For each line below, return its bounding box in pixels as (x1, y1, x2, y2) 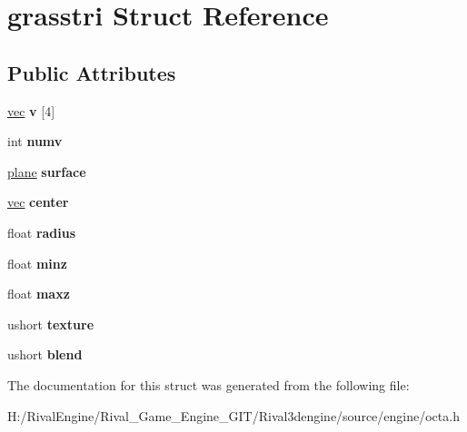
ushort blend (7, 345, 83, 364)
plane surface (7, 162, 86, 181)
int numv (7, 132, 63, 151)
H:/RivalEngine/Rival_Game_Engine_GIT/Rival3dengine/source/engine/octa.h (7, 406, 460, 425)
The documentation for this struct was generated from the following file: (7, 375, 410, 394)
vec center (7, 192, 69, 211)
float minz (7, 253, 67, 272)
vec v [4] (7, 101, 55, 120)
